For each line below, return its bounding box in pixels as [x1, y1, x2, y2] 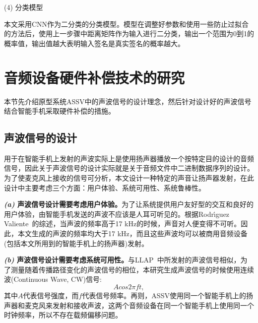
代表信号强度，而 [23, 290, 79, 301]
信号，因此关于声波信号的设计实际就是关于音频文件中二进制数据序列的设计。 [4, 163, 254, 173]
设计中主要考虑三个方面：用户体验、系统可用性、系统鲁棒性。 [4, 182, 205, 193]
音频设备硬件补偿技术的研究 [4, 67, 185, 87]
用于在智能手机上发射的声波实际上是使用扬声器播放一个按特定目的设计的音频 [4, 153, 254, 163]
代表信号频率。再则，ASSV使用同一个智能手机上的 [82, 290, 246, 301]
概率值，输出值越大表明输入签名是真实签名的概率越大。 [4, 38, 185, 48]
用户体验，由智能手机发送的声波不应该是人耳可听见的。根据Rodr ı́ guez [4, 208, 230, 219]
